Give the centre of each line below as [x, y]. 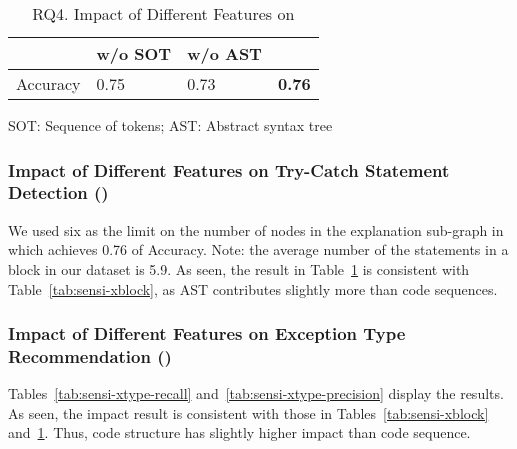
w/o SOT [134, 53]
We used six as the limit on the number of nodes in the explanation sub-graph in [256, 229]
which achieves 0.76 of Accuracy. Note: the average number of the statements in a [258, 249]
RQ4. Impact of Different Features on [163, 13]
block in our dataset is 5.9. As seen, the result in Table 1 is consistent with [239, 268]
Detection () [58, 192]
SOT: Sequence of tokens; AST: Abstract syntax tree [170, 125]
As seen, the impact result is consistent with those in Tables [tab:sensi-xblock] [248, 412]
